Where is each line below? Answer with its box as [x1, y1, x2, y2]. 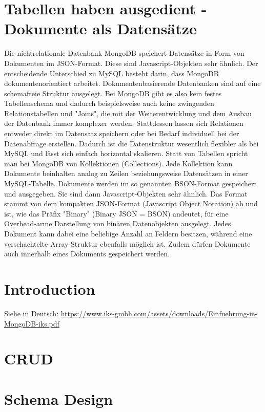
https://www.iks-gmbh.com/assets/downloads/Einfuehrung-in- [60, 308, 258, 318]
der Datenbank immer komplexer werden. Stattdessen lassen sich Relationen [4, 118, 243, 128]
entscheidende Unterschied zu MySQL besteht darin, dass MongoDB [4, 68, 219, 78]
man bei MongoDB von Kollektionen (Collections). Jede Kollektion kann [4, 158, 233, 168]
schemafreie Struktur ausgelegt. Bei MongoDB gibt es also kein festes [4, 88, 222, 98]
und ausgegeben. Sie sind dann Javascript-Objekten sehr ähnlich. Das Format [4, 188, 248, 199]
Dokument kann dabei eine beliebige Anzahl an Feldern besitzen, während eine [4, 228, 252, 238]
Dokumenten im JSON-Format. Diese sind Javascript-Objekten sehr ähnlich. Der [4, 57, 258, 68]
